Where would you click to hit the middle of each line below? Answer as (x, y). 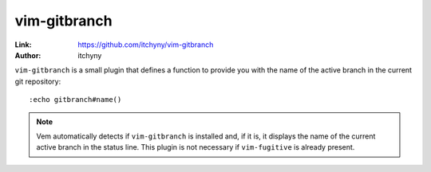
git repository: (38, 81)
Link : (23, 45)
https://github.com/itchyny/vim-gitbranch (146, 45)
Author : (28, 55)
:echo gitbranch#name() (75, 100)
